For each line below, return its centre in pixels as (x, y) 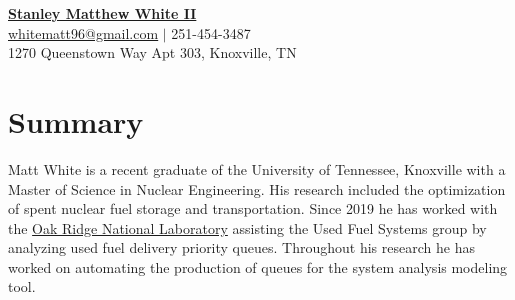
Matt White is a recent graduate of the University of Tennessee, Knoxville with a (257, 168)
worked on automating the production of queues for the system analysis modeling (258, 266)
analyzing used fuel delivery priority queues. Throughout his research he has (241, 247)
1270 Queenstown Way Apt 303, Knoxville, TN (152, 52)
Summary (76, 120)
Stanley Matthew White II (102, 13)
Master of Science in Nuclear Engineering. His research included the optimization (257, 188)
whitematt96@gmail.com (83, 32)
